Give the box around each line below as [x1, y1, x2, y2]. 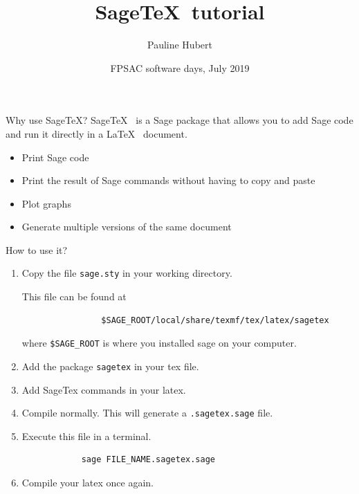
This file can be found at [21, 289, 127, 304]
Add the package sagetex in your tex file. [21, 358, 199, 373]
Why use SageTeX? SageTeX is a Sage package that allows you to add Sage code [6, 113, 353, 127]
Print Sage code [21, 149, 89, 164]
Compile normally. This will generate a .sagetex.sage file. [21, 405, 273, 420]
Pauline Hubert [147, 37, 212, 52]
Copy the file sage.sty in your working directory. [21, 266, 232, 280]
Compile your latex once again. [21, 475, 154, 490]
